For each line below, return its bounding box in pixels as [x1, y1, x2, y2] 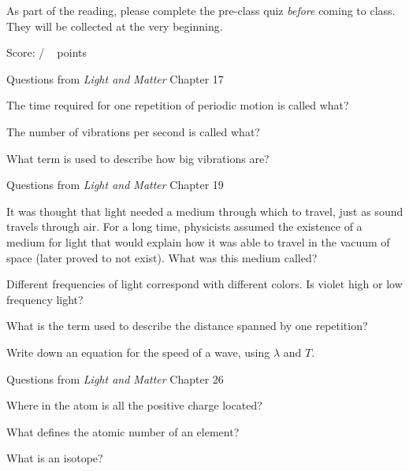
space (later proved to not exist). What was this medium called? [6, 249, 318, 265]
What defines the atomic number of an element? [6, 423, 240, 439]
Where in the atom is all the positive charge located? [6, 397, 262, 414]
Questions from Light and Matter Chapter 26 [6, 370, 224, 387]
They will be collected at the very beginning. [6, 17, 223, 34]
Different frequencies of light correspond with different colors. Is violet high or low [6, 276, 403, 292]
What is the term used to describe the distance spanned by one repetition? [6, 317, 368, 334]
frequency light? [6, 291, 84, 307]
